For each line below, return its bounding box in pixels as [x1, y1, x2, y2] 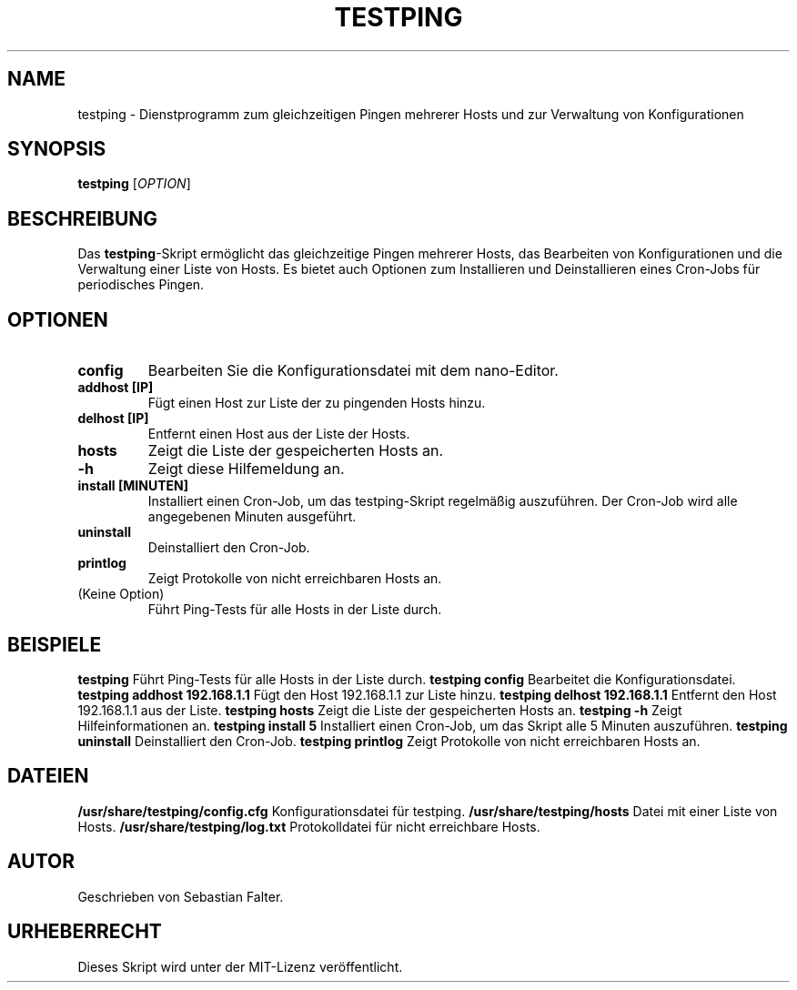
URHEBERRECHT [7, 920, 162, 944]
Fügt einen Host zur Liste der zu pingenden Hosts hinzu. [147, 395, 486, 411]
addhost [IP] [77, 379, 154, 396]
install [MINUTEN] [77, 478, 188, 494]
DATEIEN [7, 764, 89, 788]
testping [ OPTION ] [77, 176, 191, 192]
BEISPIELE [7, 632, 102, 656]
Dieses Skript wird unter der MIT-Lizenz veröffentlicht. [77, 958, 403, 975]
